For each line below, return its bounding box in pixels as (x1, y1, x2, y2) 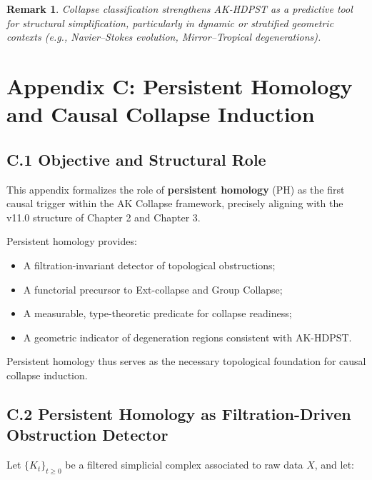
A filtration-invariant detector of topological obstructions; (23, 257, 276, 272)
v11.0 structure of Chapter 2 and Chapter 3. (6, 209, 201, 224)
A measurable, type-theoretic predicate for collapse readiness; (23, 306, 292, 321)
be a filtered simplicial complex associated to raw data (65, 457, 303, 472)
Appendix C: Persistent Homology (6, 71, 353, 100)
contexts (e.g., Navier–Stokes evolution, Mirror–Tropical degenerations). (6, 29, 321, 44)
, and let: (314, 457, 355, 472)
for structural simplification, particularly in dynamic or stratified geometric (6, 15, 334, 30)
